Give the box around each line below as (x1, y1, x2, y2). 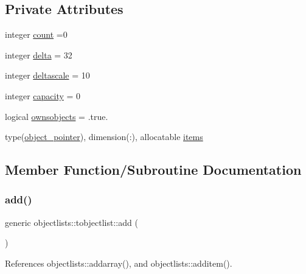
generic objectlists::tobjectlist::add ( (5, 216, 138, 228)
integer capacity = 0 (5, 89, 81, 102)
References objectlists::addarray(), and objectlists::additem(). (5, 256, 232, 269)
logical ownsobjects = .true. (5, 110, 108, 122)
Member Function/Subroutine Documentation (5, 160, 302, 179)
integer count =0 (5, 28, 68, 41)
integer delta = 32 (5, 48, 72, 61)
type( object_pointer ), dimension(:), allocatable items (5, 130, 203, 143)
